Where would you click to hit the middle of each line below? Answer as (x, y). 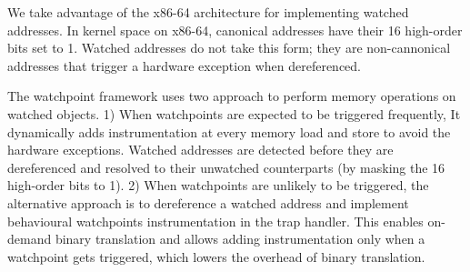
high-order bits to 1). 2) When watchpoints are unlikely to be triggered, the (218, 185)
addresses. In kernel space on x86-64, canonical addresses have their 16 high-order (235, 30)
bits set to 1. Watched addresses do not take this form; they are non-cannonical (229, 48)
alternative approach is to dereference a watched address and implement (208, 202)
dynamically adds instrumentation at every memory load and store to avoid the (229, 131)
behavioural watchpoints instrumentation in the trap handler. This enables (215, 221)
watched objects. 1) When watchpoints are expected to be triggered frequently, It (234, 113)
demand (30, 239)
